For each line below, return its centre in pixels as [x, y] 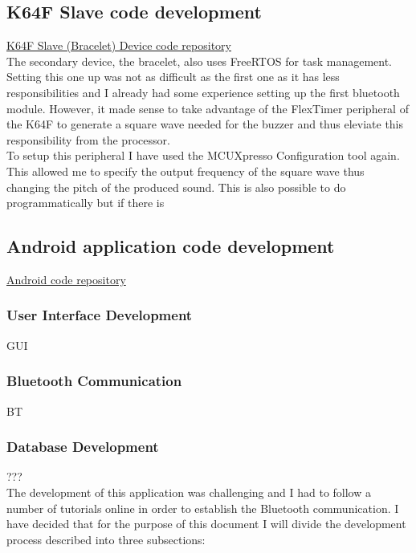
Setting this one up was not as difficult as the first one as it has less [173, 77]
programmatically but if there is [86, 203]
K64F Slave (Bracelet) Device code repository [119, 45]
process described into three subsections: [106, 539]
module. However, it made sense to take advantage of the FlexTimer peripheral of [208, 108]
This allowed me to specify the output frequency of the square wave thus [186, 171]
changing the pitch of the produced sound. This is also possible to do [176, 187]
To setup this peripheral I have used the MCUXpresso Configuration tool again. [203, 155]
